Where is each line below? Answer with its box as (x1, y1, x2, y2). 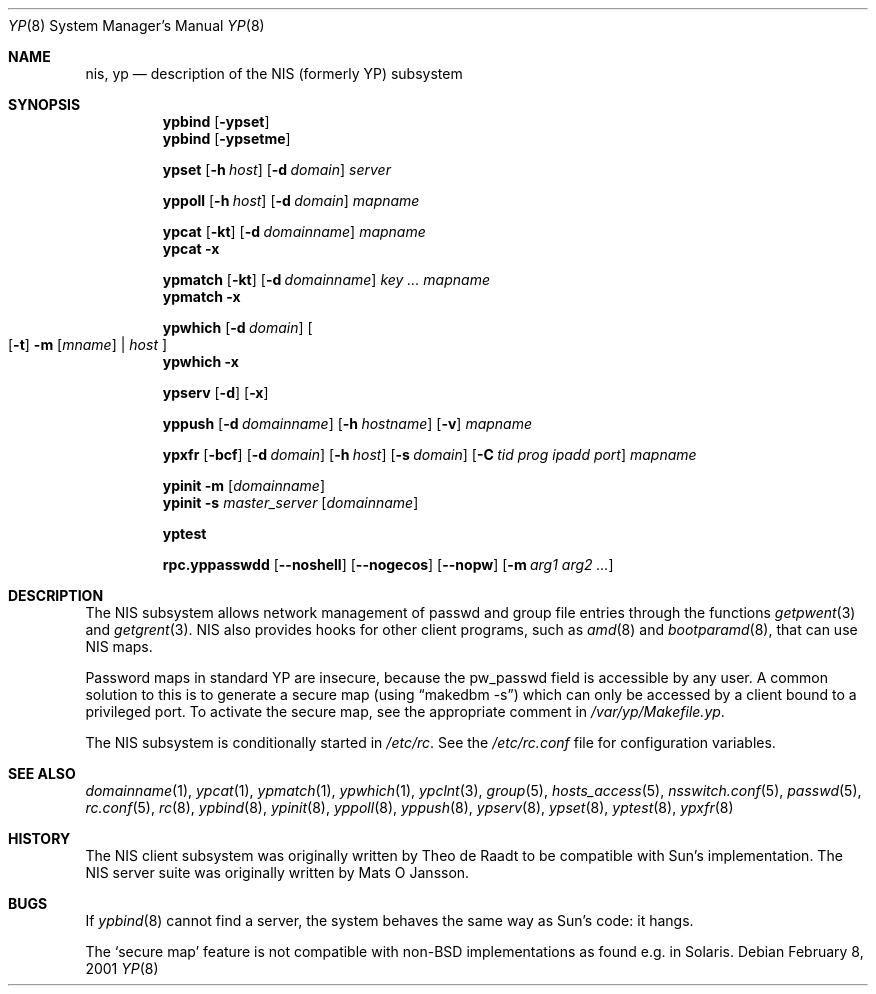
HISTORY (8, 830, 71, 847)
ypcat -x (162, 240, 220, 257)
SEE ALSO (8, 765, 76, 782)
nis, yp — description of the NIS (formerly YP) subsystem (85, 65, 463, 82)
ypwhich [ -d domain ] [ (162, 319, 313, 336)
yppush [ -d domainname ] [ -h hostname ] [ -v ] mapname (162, 415, 533, 432)
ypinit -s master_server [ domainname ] (162, 494, 419, 511)
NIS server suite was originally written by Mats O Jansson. (85, 864, 470, 881)
